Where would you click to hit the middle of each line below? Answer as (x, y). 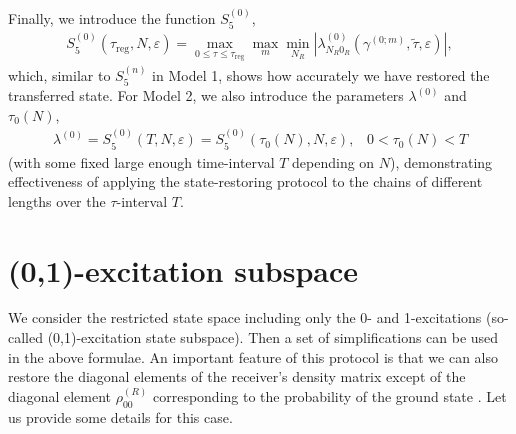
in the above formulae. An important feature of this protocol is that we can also (253, 356)
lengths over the (57, 200)
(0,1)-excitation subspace (183, 269)
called (25, 337)
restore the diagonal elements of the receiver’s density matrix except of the (237, 376)
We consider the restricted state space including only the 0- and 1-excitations (245, 317)
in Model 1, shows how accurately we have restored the (321, 74)
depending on (333, 161)
